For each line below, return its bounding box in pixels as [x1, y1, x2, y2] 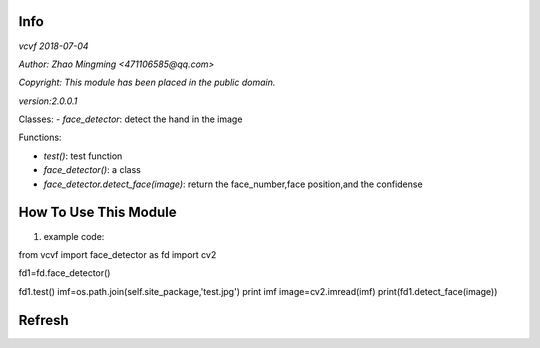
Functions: [18, 131, 62, 144]
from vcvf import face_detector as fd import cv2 [18, 248, 217, 260]
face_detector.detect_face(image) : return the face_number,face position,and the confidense [43, 178, 424, 190]
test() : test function [43, 150, 123, 162]
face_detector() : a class [43, 164, 142, 176]
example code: [43, 230, 105, 242]
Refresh [18, 311, 69, 329]
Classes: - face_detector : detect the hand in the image [18, 113, 243, 125]
